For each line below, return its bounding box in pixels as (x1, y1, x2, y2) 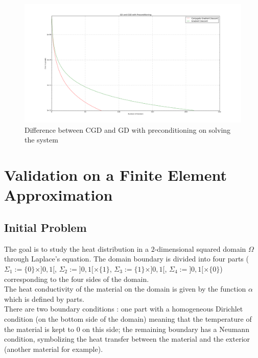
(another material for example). (4, 343, 103, 354)
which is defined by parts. (4, 293, 84, 304)
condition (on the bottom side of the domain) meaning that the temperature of (4, 313, 252, 324)
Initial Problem (4, 220, 87, 235)
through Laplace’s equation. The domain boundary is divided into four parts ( (4, 253, 249, 264)
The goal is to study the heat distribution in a (4, 243, 149, 254)
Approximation (4, 184, 113, 205)
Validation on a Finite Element (4, 164, 227, 185)
